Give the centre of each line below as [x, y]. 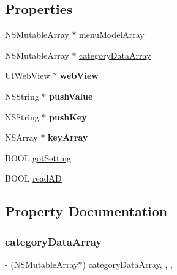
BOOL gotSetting [38, 157]
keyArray [68, 137]
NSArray [21, 137]
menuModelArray [112, 35]
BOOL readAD [33, 178]
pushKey [68, 116]
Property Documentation [86, 211]
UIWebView [28, 75]
